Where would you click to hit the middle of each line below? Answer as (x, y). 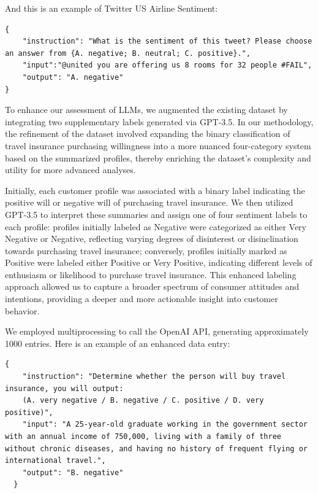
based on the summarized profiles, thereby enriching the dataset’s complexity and (158, 157)
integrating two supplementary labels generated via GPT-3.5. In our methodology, (159, 121)
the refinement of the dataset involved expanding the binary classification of (148, 134)
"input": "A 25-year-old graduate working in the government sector (165, 425)
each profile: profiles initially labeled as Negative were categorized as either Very (156, 226)
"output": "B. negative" (73, 472)
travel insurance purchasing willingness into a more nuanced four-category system (158, 145)
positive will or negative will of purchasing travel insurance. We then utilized (149, 202)
